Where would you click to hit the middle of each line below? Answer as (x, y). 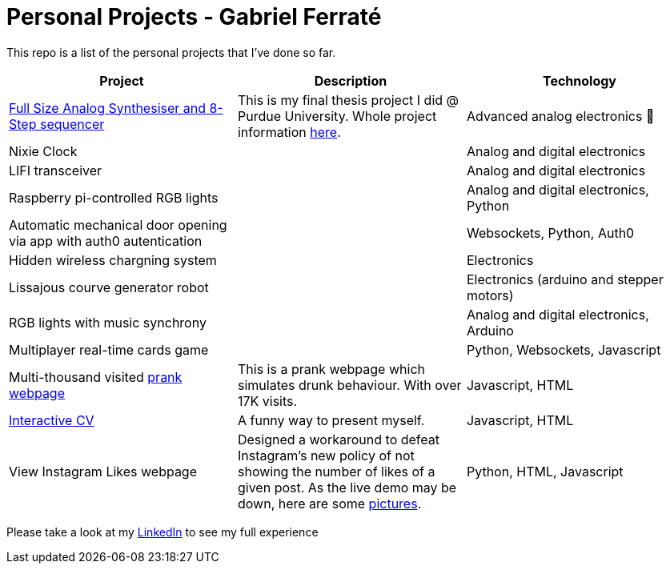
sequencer (72, 124)
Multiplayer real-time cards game (109, 349)
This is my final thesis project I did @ (348, 100)
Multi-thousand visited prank (96, 377)
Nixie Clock (43, 151)
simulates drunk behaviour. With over (349, 385)
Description (351, 80)
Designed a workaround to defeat (339, 439)
